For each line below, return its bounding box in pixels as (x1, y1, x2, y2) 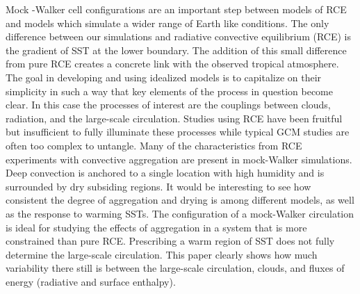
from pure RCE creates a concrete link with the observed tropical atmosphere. (6, 56, 339, 71)
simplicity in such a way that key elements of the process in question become (6, 83, 333, 98)
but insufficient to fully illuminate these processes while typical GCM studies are (6, 124, 350, 139)
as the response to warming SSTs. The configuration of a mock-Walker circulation (6, 206, 354, 220)
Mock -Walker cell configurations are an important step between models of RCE (6, 2, 347, 16)
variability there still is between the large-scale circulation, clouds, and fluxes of (6, 261, 345, 275)
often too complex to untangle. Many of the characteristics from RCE (6, 138, 302, 152)
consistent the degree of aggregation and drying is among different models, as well (6, 193, 354, 207)
